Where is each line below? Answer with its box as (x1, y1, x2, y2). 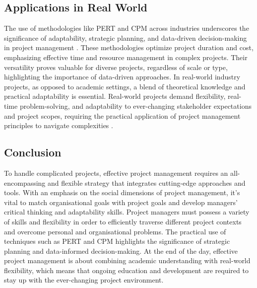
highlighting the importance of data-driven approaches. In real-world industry (4, 72, 241, 82)
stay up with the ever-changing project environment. (4, 275, 164, 285)
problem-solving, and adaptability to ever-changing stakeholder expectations (19, 100, 252, 111)
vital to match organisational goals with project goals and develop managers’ (4, 197, 238, 207)
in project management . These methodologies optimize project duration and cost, (4, 42, 254, 53)
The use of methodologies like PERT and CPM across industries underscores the (4, 23, 249, 33)
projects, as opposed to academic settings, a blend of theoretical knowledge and (4, 81, 246, 91)
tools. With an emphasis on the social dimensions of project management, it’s (4, 187, 240, 198)
